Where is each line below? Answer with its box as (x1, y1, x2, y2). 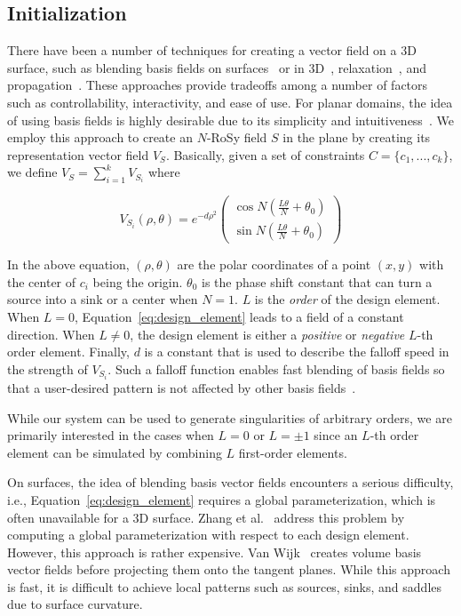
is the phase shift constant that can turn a (201, 272, 433, 291)
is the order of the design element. (254, 290, 441, 308)
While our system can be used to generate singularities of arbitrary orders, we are (7, 408, 452, 427)
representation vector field (7, 145, 149, 164)
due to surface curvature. (7, 595, 143, 613)
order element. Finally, (7, 342, 130, 361)
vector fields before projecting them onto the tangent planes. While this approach (7, 560, 450, 579)
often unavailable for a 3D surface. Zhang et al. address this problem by (7, 508, 405, 526)
